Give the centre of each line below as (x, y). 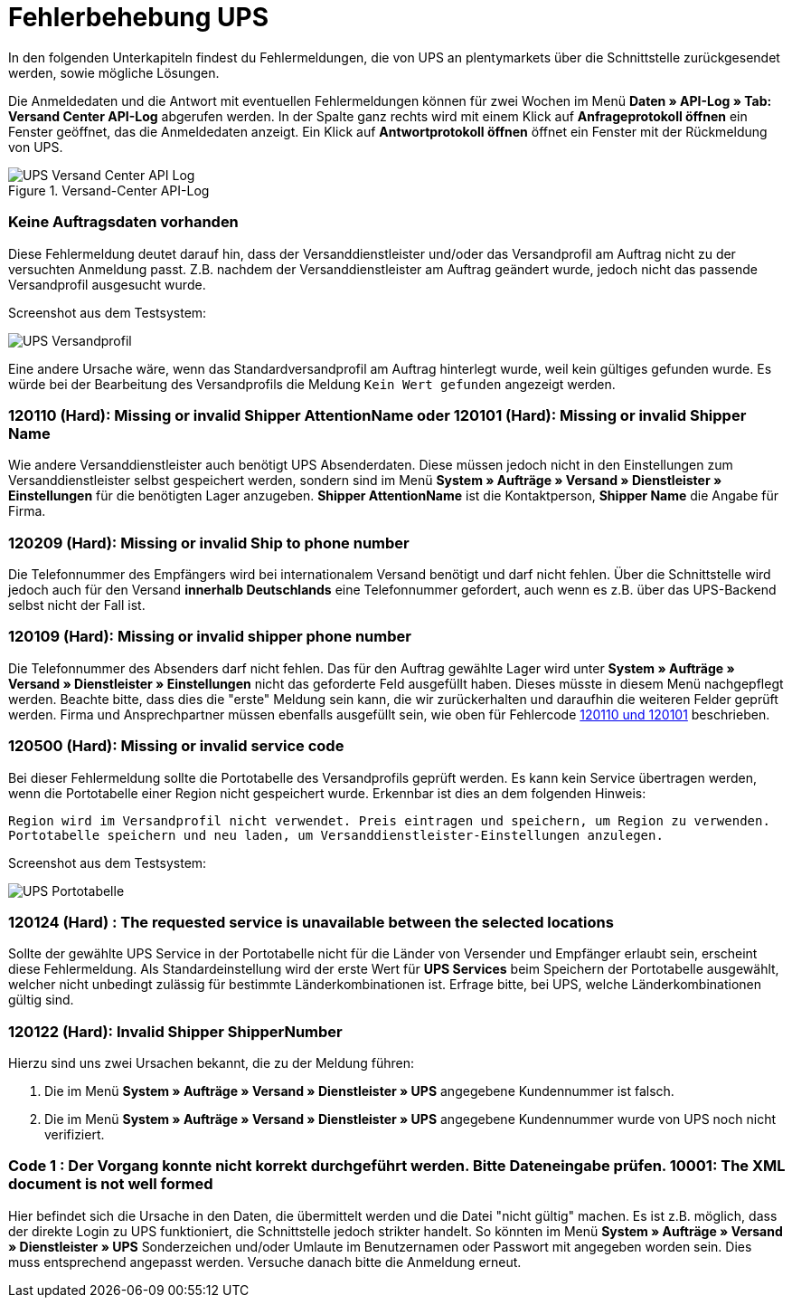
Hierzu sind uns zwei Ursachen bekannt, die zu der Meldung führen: (212, 1063)
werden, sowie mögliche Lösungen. (114, 72)
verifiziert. (75, 1134)
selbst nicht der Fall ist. (77, 605)
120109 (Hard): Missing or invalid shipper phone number (210, 637)
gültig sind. (41, 1000)
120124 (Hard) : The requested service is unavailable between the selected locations (311, 922)
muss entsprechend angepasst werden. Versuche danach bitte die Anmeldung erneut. (265, 1262)
